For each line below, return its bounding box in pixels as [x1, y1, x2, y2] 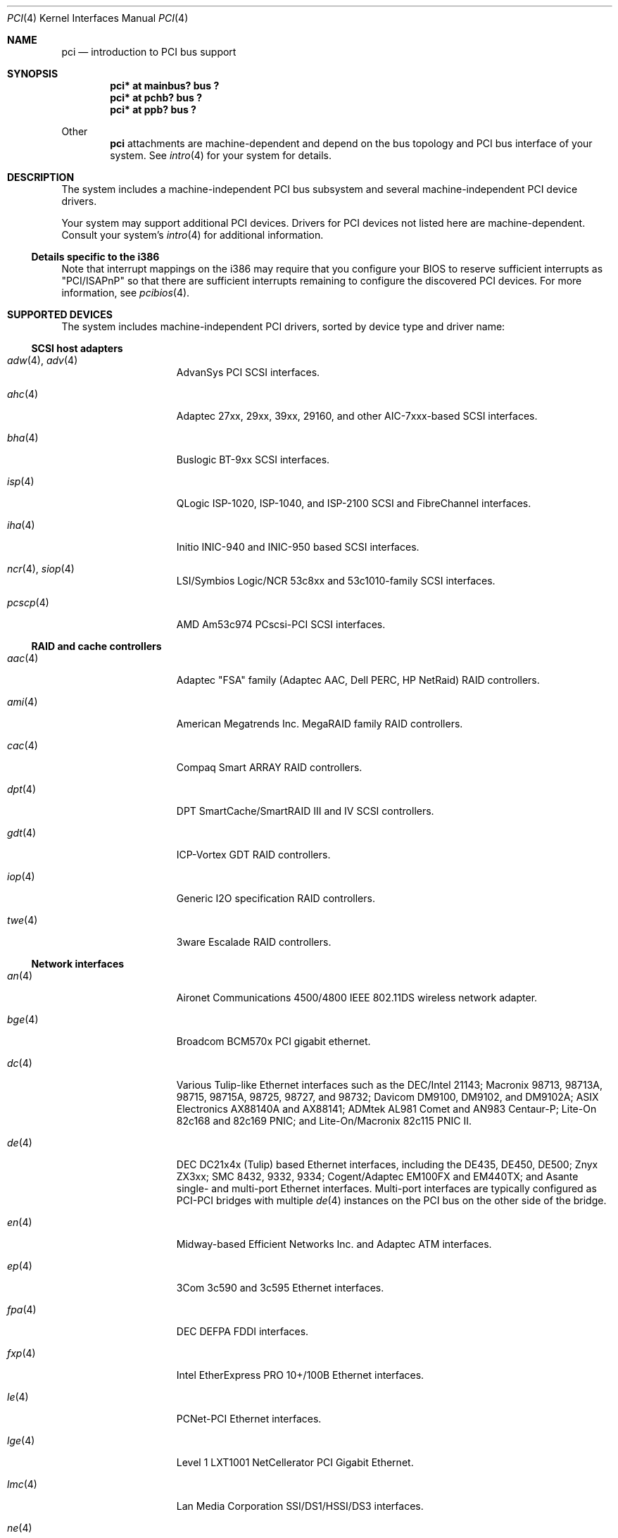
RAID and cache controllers [31, 640, 162, 652]
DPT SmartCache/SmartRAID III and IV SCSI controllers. [176, 805, 434, 817]
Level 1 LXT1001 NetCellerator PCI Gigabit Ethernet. [176, 1456, 414, 1468]
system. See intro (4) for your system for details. [110, 149, 332, 161]
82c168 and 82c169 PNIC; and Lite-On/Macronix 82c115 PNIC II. [176, 1115, 472, 1127]
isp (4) [7, 475, 34, 487]
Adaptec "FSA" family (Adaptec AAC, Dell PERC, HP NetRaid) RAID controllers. [176, 674, 540, 686]
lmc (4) [7, 1478, 37, 1490]
